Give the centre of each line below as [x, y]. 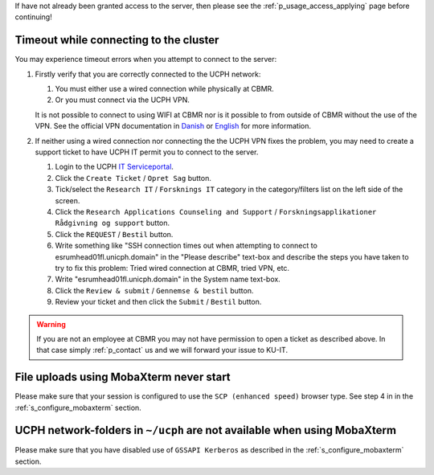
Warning [51, 324]
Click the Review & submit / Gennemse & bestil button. [154, 290]
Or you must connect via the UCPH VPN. [123, 100]
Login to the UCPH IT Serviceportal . [115, 167]
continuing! [33, 17]
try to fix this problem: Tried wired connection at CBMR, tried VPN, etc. [172, 268]
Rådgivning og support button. [113, 223]
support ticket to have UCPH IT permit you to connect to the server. [147, 152]
